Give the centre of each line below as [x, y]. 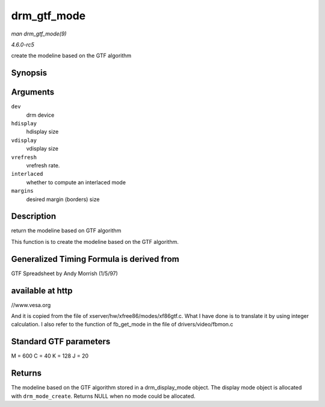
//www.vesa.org [31, 305]
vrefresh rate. [43, 165]
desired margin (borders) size [63, 199]
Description [34, 216]
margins [23, 191]
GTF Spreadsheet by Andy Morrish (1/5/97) [65, 273]
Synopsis [29, 73]
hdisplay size [42, 132]
